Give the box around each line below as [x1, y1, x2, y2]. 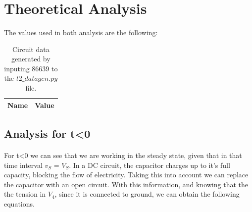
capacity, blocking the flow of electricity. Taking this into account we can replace [4, 169, 249, 180]
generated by [11, 53, 50, 64]
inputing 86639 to [4, 63, 58, 73]
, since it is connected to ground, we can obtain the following [54, 189, 240, 199]
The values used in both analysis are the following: [4, 27, 158, 37]
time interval [4, 159, 43, 170]
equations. [4, 198, 35, 209]
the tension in [4, 189, 46, 199]
